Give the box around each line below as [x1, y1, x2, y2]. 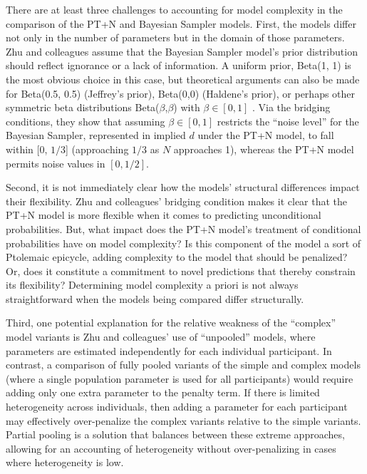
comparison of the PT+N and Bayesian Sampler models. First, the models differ [6, 16, 356, 31]
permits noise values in [6, 155, 105, 170]
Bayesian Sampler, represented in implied [6, 128, 186, 143]
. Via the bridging [252, 100, 331, 115]
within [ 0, [6, 141, 48, 156]
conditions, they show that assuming [6, 113, 165, 128]
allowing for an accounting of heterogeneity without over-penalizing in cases [6, 440, 336, 455]
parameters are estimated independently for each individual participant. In [6, 343, 332, 358]
